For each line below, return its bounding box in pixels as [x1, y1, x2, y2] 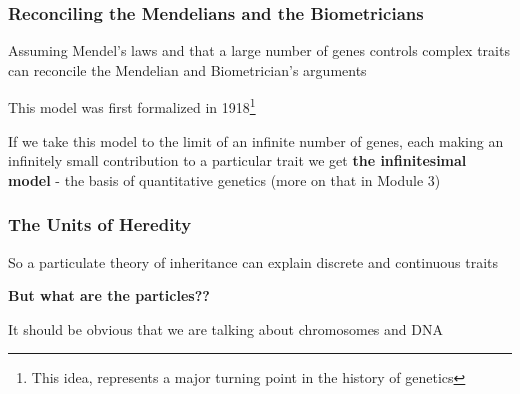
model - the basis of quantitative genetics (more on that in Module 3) [8, 169, 441, 190]
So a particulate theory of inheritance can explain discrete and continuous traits [8, 251, 499, 272]
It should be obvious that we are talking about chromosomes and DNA [8, 318, 443, 339]
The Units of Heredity [8, 212, 192, 237]
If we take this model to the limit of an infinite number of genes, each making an [8, 130, 504, 151]
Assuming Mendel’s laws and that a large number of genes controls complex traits [8, 40, 510, 61]
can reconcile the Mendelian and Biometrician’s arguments [8, 59, 367, 80]
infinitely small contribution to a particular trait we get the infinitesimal [8, 150, 467, 171]
